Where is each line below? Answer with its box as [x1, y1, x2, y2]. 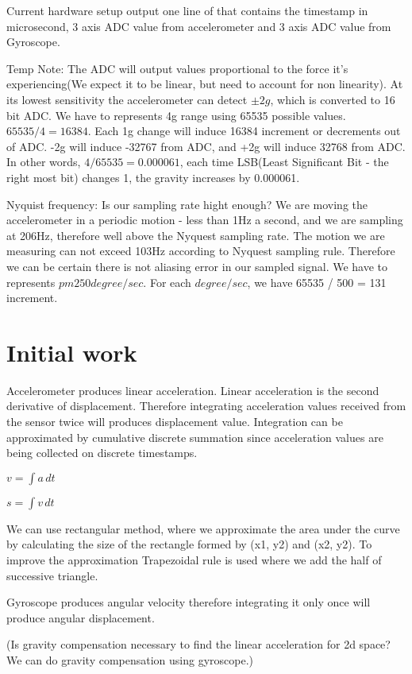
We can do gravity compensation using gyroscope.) [6, 651, 254, 668]
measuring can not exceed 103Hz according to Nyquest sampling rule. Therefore [6, 242, 395, 259]
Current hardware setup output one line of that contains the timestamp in [6, 2, 368, 18]
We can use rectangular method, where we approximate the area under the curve [6, 520, 400, 536]
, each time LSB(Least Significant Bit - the [179, 153, 389, 170]
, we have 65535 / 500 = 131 [247, 273, 387, 290]
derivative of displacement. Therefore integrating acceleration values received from [6, 397, 406, 414]
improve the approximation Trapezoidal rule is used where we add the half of [6, 551, 382, 567]
